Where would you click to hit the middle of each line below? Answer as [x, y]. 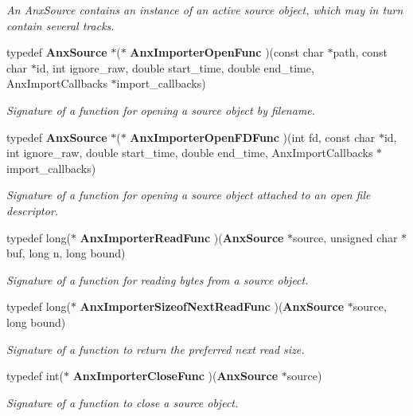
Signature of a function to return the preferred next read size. [156, 349]
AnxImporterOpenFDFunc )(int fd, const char [253, 137]
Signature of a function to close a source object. [123, 402]
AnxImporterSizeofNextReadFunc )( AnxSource [212, 306]
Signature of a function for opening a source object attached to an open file [189, 195]
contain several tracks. [60, 25]
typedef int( [35, 376]
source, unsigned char [345, 237]
